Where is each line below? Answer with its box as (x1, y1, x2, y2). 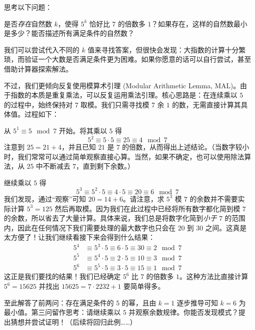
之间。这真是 (205, 222, 247, 232)
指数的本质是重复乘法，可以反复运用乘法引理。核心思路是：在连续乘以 (10, 90, 237, 100)
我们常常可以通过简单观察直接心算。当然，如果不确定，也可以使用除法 (17, 151, 244, 161)
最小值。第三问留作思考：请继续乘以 (4, 307, 121, 317)
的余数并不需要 (190, 193, 238, 203)
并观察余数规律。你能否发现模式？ (128, 307, 239, 317)
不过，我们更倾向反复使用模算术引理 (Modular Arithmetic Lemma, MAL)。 (4, 80, 240, 90)
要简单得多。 (123, 281, 165, 291)
